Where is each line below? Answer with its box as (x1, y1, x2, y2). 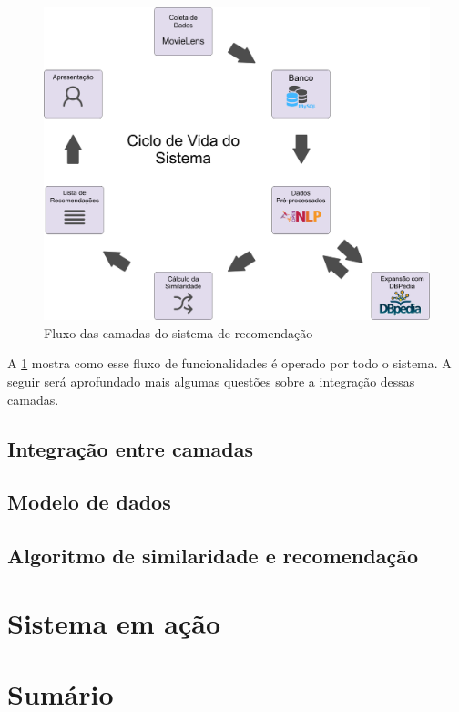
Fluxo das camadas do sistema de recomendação (44, 323, 313, 342)
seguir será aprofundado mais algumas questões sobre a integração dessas (7, 372, 415, 391)
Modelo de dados (7, 488, 171, 516)
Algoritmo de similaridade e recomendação (7, 542, 418, 570)
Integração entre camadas (7, 434, 253, 462)
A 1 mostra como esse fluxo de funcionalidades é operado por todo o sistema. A (7, 354, 452, 373)
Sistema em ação (7, 604, 221, 641)
